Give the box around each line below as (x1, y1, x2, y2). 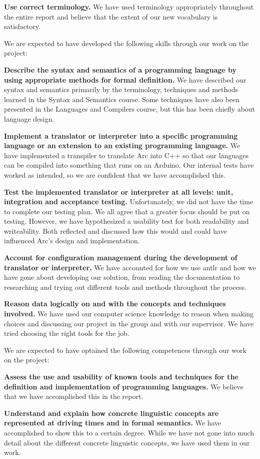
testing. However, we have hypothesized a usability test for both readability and (4, 216, 249, 226)
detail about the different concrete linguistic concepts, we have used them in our (4, 437, 250, 447)
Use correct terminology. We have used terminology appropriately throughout (4, 2, 254, 12)
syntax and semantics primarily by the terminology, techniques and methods (4, 84, 238, 95)
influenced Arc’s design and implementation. (4, 235, 140, 246)
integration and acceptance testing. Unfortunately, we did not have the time (4, 196, 253, 207)
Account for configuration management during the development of (4, 252, 237, 263)
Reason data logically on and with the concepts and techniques (4, 298, 226, 309)
